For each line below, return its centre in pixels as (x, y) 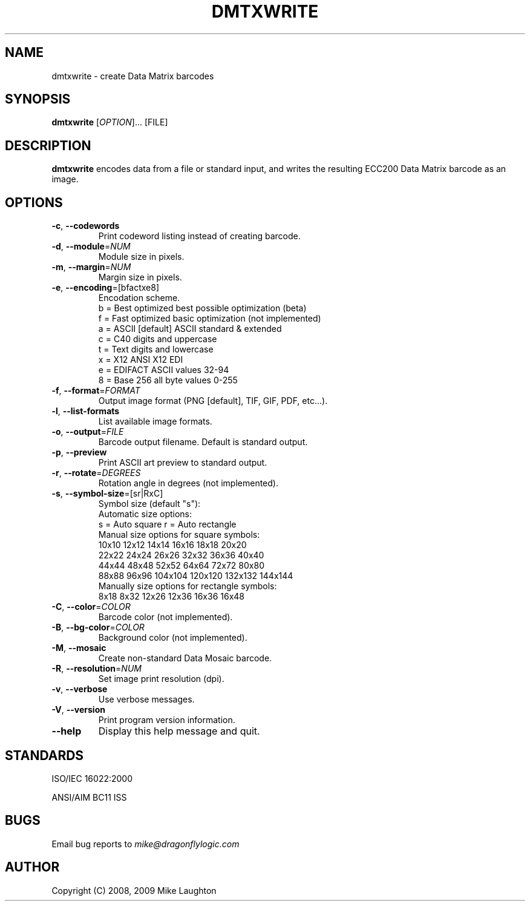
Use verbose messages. (146, 699)
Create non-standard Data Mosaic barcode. (185, 658)
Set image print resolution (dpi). (161, 679)
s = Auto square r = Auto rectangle (167, 524)
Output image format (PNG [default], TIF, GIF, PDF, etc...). (213, 401)
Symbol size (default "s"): (149, 504)
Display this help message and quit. (179, 731)
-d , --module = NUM (91, 246)
